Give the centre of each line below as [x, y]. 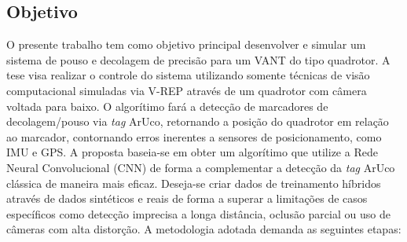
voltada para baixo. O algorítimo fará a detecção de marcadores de [167, 106]
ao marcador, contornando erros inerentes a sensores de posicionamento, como [194, 136]
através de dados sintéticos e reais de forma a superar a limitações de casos [187, 198]
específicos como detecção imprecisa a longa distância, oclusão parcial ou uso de [198, 213]
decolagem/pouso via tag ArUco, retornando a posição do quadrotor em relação [198, 121]
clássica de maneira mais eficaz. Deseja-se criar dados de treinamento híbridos [194, 183]
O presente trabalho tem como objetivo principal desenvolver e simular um [186, 44]
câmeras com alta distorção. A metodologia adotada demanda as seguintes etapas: [204, 229]
